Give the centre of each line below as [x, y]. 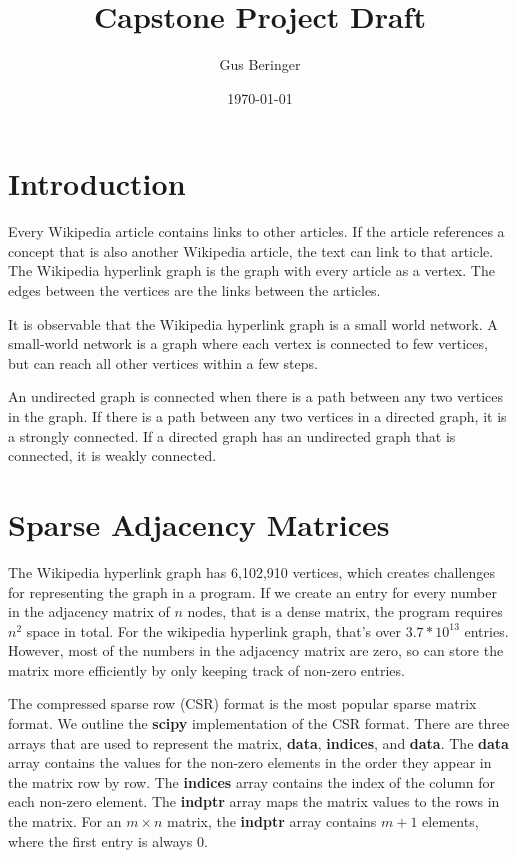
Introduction [97, 183]
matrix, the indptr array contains [272, 821]
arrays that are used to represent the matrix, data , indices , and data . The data [258, 742]
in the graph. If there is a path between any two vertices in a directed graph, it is [257, 416]
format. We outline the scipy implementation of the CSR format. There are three [259, 723]
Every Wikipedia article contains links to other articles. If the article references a [256, 231]
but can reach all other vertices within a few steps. [163, 362]
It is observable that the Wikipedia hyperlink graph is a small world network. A [253, 323]
